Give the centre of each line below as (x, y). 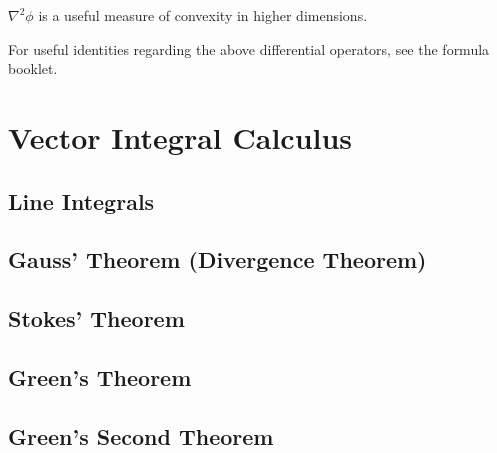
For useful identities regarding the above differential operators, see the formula (249, 48)
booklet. (33, 68)
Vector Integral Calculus (180, 136)
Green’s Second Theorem (141, 435)
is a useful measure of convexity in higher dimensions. (203, 15)
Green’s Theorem (100, 376)
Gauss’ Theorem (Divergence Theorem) (217, 259)
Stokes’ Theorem (96, 318)
